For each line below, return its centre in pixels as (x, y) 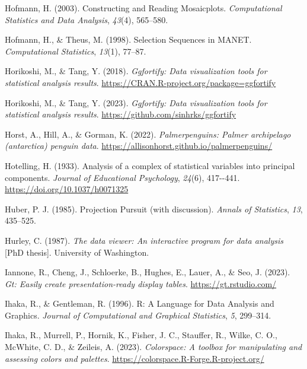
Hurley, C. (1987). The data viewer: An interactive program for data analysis (144, 240)
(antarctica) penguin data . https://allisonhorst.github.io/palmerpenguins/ (139, 146)
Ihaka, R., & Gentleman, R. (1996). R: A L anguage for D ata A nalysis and (140, 303)
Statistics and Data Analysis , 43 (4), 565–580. (87, 19)
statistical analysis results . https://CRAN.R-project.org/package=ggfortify (140, 82)
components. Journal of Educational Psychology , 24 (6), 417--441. (122, 177)
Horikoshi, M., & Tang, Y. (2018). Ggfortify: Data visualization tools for (136, 71)
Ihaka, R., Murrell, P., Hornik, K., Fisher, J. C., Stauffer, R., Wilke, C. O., (141, 335)
